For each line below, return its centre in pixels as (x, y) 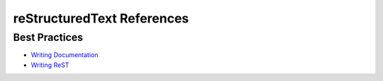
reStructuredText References (101, 18)
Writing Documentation (65, 55)
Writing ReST (50, 65)
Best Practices (48, 37)
